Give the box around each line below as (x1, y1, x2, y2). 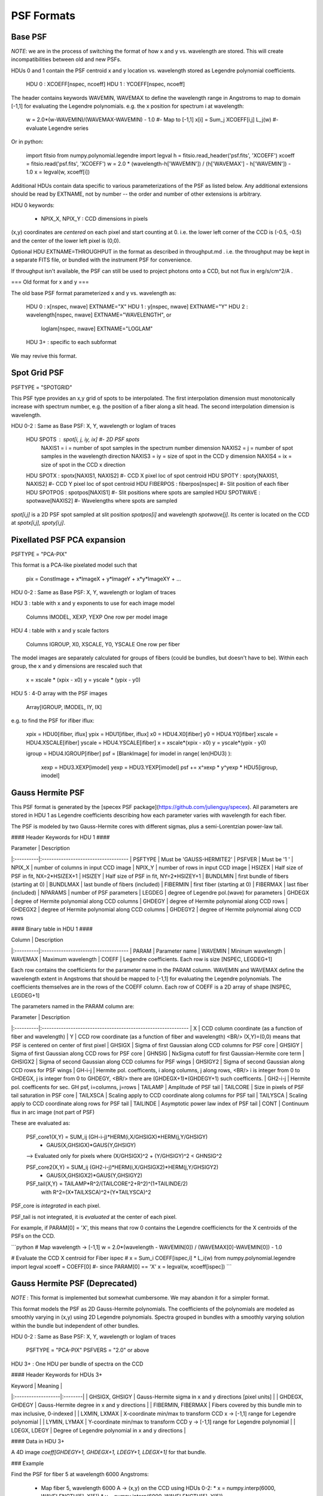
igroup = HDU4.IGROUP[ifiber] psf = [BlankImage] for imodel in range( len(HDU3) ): (26, 750, 232, 757)
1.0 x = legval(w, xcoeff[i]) (26, 168, 90, 176)
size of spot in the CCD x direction (41, 461, 126, 468)
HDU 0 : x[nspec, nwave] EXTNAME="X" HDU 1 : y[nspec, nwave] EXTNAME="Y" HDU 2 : (26, 303, 248, 311)
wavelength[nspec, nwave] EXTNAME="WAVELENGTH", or (26, 311, 172, 318)
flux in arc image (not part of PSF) (11, 1108, 95, 1115)
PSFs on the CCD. (11, 1233, 56, 1240)
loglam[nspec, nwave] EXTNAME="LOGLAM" (41, 325, 153, 332)
